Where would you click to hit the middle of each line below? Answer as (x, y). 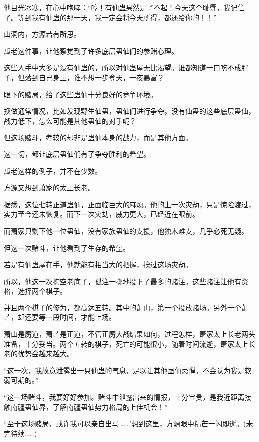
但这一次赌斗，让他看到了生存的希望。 (67, 247)
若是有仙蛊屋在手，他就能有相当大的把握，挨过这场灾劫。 (98, 264)
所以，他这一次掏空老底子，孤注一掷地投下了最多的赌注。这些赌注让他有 (123, 281)
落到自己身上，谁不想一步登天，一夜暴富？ (94, 77)
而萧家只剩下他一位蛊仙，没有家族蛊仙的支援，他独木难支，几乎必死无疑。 (126, 230)
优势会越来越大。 (46, 354)
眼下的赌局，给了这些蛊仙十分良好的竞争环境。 (81, 94)
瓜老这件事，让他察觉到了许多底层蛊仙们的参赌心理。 (91, 51)
